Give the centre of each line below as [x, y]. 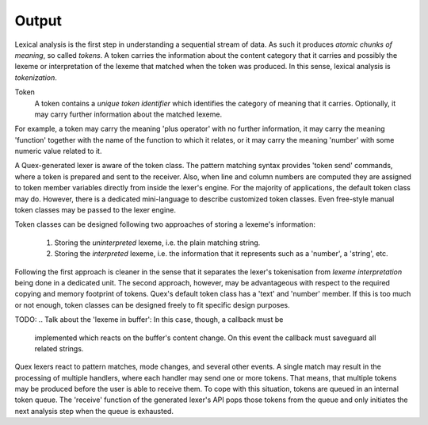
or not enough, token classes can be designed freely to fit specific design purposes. [153, 304]
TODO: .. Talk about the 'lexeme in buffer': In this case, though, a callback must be [149, 320]
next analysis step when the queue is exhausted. [94, 411]
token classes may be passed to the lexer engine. [96, 210]
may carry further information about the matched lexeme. [128, 114]
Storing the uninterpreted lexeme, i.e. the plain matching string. [157, 243]
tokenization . [36, 77]
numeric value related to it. [58, 151]
